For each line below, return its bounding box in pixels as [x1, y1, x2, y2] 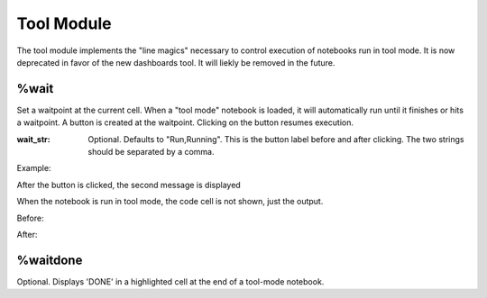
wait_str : [16, 133, 51, 144]
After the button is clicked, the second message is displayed [16, 179, 241, 190]
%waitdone [16, 252, 83, 267]
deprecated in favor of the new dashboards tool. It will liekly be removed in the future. [16, 57, 335, 68]
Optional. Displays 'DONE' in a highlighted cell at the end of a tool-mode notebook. [16, 275, 325, 287]
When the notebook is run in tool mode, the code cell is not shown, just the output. [16, 196, 324, 207]
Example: [16, 163, 51, 174]
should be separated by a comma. [87, 147, 215, 158]
